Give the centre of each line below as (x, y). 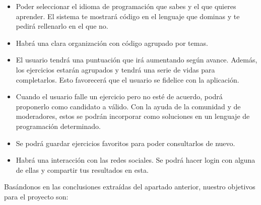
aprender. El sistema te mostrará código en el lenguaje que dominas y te (128, 16)
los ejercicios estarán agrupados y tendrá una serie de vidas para (115, 69)
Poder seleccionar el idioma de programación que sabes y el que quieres (126, 6)
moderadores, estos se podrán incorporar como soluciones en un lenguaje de (133, 116)
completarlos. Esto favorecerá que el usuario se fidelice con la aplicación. (127, 79)
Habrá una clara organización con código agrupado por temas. (112, 43)
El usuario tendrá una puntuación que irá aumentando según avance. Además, (137, 60)
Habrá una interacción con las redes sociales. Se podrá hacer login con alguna (136, 160)
